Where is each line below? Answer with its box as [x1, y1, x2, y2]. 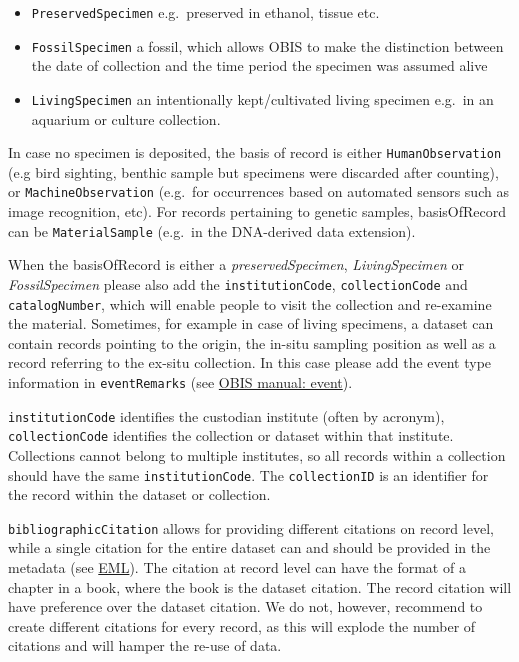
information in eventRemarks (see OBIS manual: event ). [8, 372, 353, 392]
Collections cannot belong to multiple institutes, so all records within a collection [8, 444, 506, 465]
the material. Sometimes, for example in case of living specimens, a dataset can [8, 313, 494, 334]
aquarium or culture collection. [31, 108, 221, 129]
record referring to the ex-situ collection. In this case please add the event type [8, 352, 492, 373]
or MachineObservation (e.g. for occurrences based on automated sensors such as [8, 181, 509, 202]
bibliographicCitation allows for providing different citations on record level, [8, 517, 494, 538]
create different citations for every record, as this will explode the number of [8, 615, 476, 636]
